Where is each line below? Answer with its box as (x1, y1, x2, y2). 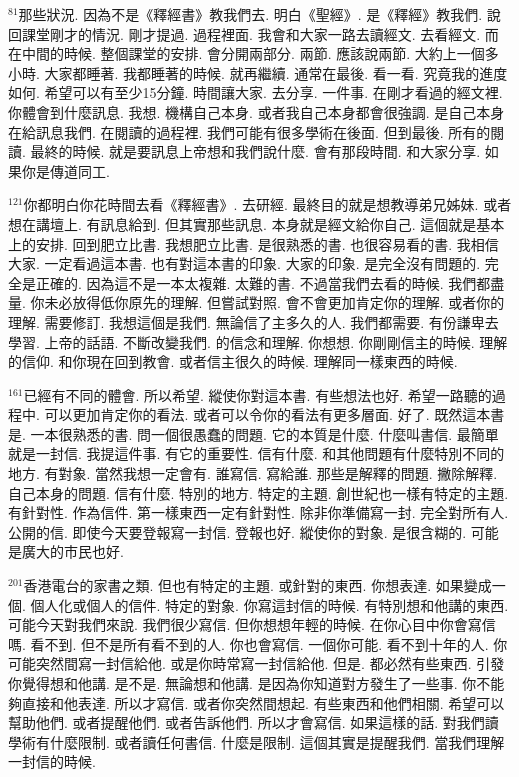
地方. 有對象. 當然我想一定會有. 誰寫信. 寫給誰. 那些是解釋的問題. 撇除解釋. (8, 463, 498, 484)
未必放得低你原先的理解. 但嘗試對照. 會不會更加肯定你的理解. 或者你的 (44, 292, 505, 313)
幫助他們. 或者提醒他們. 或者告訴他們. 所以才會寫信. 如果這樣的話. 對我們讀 (8, 712, 499, 733)
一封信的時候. (8, 751, 96, 772)
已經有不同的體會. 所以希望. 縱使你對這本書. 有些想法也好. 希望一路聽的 (23, 384, 492, 405)
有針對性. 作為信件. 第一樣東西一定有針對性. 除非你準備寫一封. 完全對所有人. (8, 502, 509, 523)
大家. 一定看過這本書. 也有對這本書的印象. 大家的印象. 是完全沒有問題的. (8, 253, 481, 274)
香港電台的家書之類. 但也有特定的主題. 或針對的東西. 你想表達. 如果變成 (23, 575, 492, 596)
